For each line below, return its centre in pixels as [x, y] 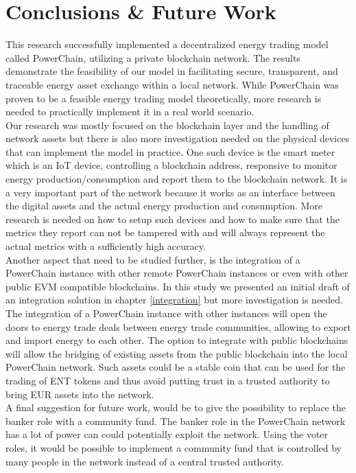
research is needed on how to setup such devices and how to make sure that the [173, 219]
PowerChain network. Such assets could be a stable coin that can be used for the [176, 367]
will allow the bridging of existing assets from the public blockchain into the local [177, 353]
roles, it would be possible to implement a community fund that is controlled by [174, 447]
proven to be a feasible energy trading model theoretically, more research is [164, 98]
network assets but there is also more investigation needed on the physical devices [178, 138]
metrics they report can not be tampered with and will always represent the [165, 232]
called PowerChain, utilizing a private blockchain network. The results [153, 57]
